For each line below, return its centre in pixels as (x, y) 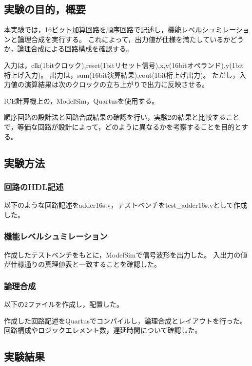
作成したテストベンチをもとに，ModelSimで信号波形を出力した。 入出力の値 (126, 254)
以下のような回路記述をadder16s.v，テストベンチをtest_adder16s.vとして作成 (126, 205)
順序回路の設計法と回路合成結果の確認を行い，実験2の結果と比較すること (122, 117)
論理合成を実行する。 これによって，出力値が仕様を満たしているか (124, 39)
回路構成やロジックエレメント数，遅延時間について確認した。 (103, 330)
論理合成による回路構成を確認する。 (75, 49)
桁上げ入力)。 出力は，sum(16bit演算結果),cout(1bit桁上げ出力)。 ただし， (122, 75)
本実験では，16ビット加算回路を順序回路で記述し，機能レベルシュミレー (120, 30)
